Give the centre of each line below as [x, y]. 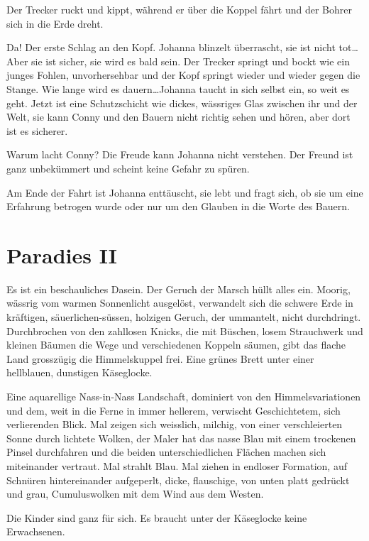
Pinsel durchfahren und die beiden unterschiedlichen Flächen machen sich [166, 452]
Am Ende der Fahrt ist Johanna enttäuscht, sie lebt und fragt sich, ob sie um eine [185, 192]
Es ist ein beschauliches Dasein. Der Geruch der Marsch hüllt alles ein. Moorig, [178, 289]
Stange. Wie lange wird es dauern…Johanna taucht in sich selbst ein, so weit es [178, 88]
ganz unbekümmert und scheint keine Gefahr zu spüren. [128, 168]
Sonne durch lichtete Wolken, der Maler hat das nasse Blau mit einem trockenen [181, 438]
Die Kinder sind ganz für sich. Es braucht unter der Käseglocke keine [157, 517]
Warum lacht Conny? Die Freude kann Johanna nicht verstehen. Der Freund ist [180, 154]
